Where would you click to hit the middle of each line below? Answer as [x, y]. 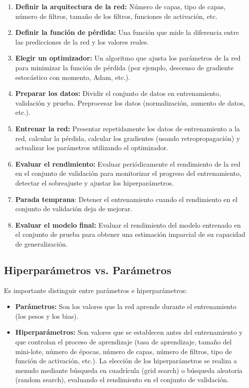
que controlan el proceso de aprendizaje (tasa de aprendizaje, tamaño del [123, 342]
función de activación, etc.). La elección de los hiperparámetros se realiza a [126, 361]
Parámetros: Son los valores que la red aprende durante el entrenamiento [126, 306]
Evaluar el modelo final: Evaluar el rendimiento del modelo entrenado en [128, 225]
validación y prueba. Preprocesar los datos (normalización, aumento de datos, [130, 102]
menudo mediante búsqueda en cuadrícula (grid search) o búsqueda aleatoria [129, 370]
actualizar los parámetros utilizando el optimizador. [92, 147]
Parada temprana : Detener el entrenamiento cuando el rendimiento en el [126, 199]
